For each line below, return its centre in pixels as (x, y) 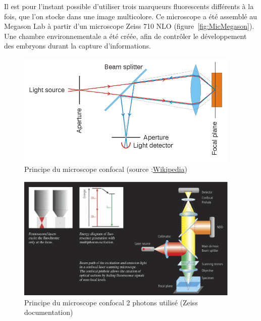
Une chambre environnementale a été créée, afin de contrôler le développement (125, 36)
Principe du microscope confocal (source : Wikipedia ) (106, 169)
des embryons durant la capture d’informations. (77, 46)
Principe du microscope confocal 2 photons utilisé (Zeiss (111, 302)
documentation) (49, 312)
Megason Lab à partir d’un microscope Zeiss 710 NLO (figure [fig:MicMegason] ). (129, 26)
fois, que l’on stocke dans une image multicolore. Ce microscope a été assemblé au (130, 16)
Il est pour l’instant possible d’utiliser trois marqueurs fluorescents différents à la (129, 6)
